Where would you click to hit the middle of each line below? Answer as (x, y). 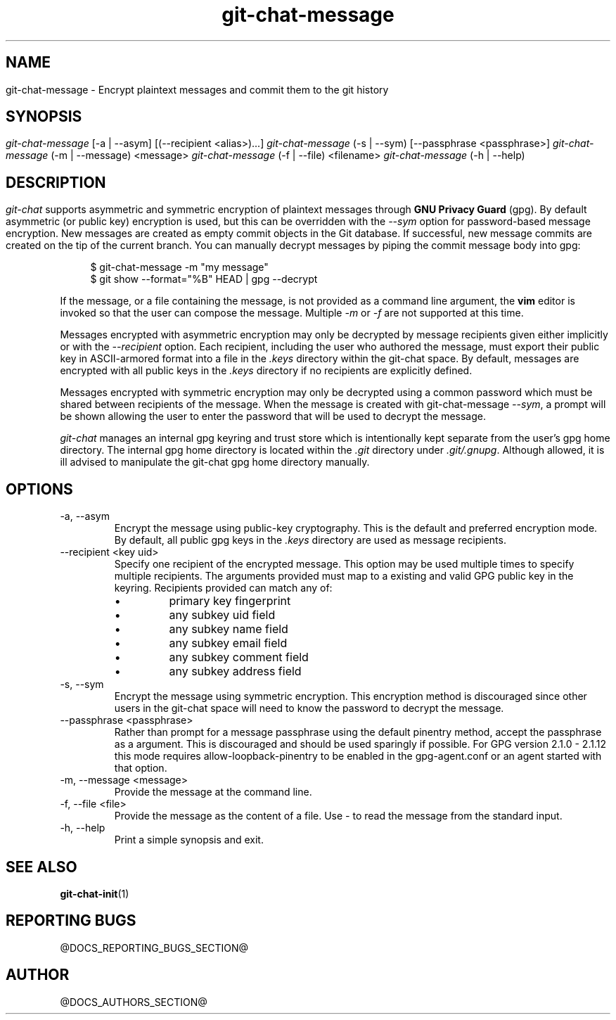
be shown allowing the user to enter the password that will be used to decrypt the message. (273, 416)
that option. (141, 768)
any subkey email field (228, 643)
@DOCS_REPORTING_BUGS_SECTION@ (154, 948)
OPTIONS (39, 489)
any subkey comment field (239, 657)
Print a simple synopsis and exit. (189, 840)
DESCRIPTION (56, 182)
